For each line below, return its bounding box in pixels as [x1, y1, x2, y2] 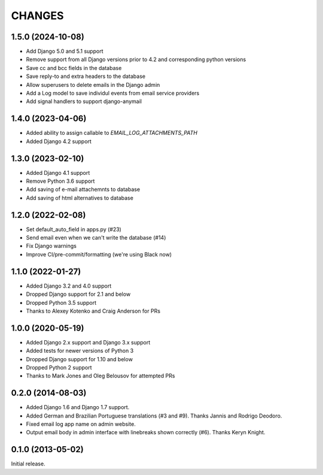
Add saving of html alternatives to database [26, 194, 134, 201]
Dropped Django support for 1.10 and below [26, 355, 133, 362]
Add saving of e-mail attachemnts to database [26, 186, 141, 193]
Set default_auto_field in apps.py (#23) [26, 225, 122, 233]
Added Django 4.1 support [26, 169, 90, 176]
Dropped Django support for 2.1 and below [26, 291, 131, 298]
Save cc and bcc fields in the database [26, 64, 122, 71]
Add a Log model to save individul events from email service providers [26, 90, 200, 97]
